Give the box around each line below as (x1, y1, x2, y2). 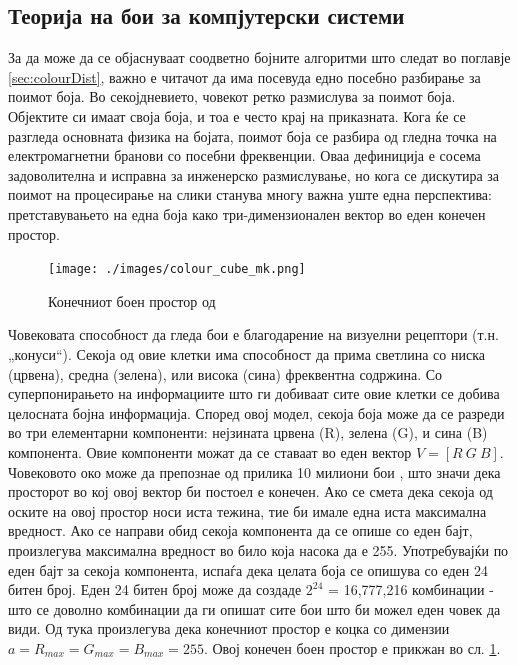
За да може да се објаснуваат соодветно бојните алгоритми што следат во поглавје (8, 47, 511, 68)
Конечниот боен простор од (48, 290, 216, 311)
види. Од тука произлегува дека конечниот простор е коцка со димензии (8, 618, 450, 639)
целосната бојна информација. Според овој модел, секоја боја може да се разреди (8, 402, 505, 423)
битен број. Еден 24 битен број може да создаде (8, 579, 302, 600)
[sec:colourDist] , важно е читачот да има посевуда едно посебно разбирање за (8, 66, 481, 87)
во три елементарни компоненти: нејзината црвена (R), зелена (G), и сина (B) (8, 422, 488, 443)
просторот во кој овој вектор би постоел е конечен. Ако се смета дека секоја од (8, 481, 493, 502)
